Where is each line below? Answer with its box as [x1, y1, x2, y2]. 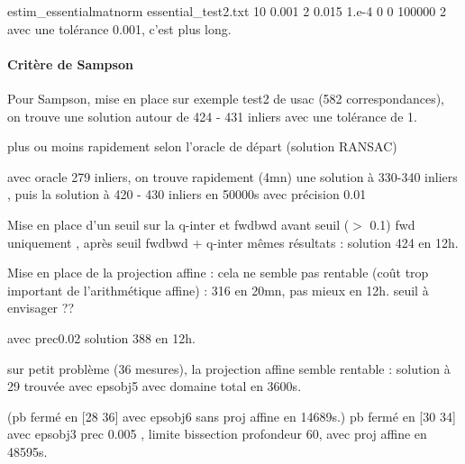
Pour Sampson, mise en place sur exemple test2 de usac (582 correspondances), [7, 88, 445, 107]
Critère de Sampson [7, 54, 133, 73]
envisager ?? [7, 298, 74, 317]
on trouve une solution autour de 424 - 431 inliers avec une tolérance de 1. [7, 106, 417, 125]
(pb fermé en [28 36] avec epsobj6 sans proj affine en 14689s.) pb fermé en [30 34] [7, 406, 456, 425]
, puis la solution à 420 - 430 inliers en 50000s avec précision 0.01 [7, 185, 367, 204]
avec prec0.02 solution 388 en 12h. [7, 328, 196, 347]
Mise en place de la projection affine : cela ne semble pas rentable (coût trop [7, 263, 429, 282]
